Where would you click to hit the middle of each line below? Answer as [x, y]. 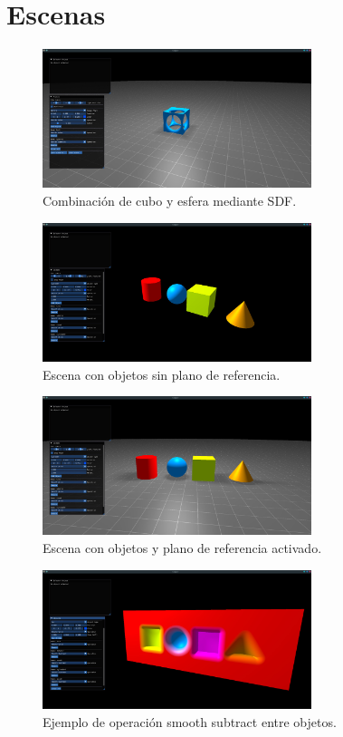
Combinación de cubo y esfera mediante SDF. [170, 201]
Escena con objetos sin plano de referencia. [162, 374]
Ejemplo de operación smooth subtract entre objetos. [190, 721]
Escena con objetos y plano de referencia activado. [182, 548]
